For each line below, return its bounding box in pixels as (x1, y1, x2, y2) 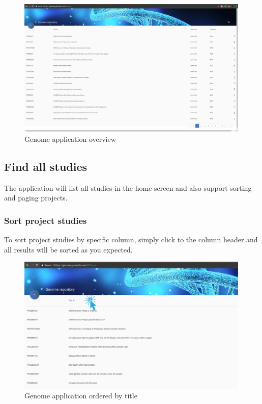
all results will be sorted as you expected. (4, 244, 133, 255)
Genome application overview (24, 134, 116, 144)
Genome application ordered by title (24, 390, 137, 401)
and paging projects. (4, 192, 68, 203)
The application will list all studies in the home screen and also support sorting (4, 182, 252, 193)
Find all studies (4, 159, 88, 174)
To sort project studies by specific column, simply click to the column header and (4, 234, 258, 245)
